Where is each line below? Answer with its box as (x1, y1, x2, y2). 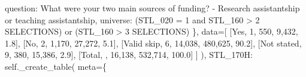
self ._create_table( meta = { (5, 60, 107, 72)
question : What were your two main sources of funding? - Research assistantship (5, 2, 300, 14)
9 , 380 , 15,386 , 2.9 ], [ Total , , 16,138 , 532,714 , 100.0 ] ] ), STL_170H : (5, 48, 253, 61)
